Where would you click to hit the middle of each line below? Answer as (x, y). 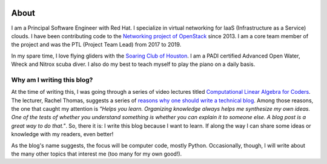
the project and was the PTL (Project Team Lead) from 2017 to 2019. (96, 45)
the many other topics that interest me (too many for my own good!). (97, 154)
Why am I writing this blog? (52, 80)
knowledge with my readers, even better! (62, 134)
